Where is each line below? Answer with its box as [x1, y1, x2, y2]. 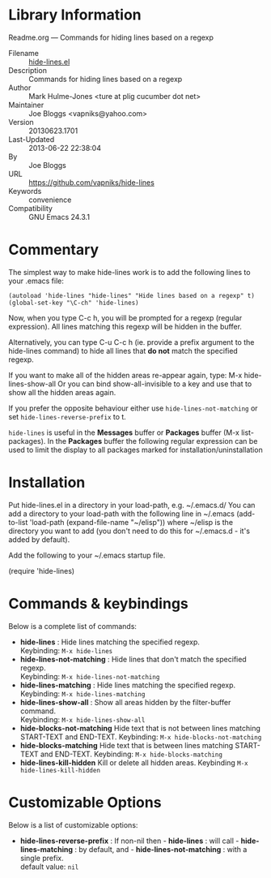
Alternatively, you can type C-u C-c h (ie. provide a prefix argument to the [8, 337, 255, 346]
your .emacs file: [8, 276, 65, 286]
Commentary [8, 241, 100, 259]
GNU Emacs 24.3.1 [28, 212, 91, 222]
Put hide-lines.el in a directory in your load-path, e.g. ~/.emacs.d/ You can [8, 500, 256, 510]
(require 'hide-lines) [8, 566, 75, 575]
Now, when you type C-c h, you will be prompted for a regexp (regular [8, 312, 243, 322]
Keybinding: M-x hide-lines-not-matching [19, 671, 160, 681]
